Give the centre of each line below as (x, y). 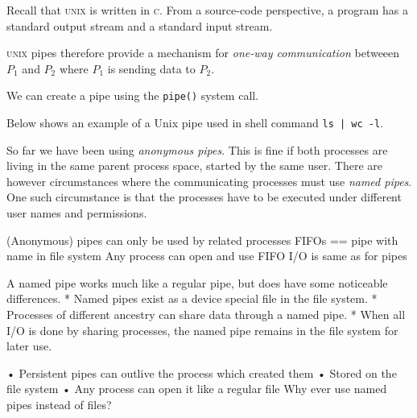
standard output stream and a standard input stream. (140, 25)
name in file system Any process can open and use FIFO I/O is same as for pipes (207, 256)
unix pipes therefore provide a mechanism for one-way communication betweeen (203, 53)
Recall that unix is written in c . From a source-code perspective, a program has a (207, 10)
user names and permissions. (77, 213)
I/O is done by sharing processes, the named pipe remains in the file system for (202, 330)
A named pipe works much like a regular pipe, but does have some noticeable (197, 282)
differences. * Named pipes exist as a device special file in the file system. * (192, 298)
